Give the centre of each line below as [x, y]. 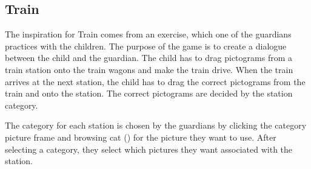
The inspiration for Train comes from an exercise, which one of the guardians [148, 34]
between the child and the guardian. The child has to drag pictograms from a [149, 58]
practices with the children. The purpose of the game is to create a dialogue [146, 46]
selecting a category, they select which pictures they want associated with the [149, 149]
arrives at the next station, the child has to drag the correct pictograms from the [155, 81]
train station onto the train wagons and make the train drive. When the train [149, 69]
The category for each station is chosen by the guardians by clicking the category [156, 125]
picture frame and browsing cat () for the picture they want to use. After [141, 137]
